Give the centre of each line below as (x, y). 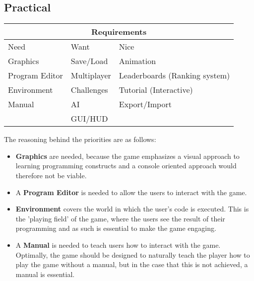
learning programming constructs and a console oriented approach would (126, 166)
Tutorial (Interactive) (156, 90)
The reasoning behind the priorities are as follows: (80, 139)
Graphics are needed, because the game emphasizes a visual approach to (127, 156)
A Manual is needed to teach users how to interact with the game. (118, 245)
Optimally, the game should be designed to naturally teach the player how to (133, 254)
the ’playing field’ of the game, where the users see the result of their (120, 218)
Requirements (119, 32)
